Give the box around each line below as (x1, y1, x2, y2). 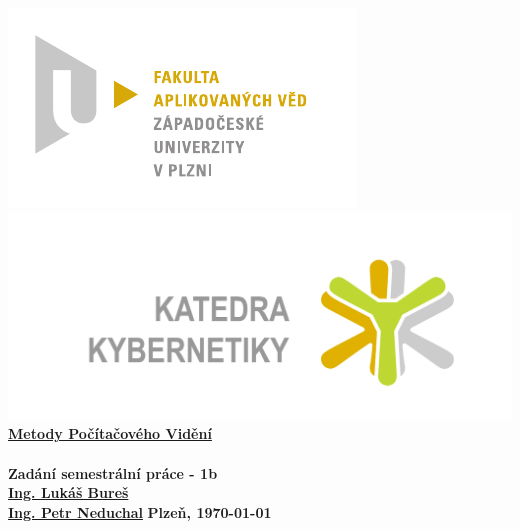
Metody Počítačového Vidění (8, 423, 212, 444)
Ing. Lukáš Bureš (8, 482, 129, 503)
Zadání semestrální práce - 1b (8, 462, 218, 483)
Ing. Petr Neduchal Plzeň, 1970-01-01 (8, 501, 272, 522)
